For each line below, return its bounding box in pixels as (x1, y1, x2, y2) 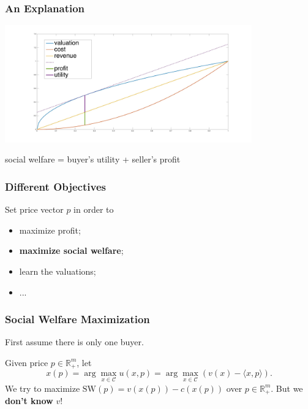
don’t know (5, 394, 53, 407)
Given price (5, 356, 48, 369)
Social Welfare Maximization (5, 312, 150, 327)
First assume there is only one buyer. (5, 335, 144, 348)
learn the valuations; (19, 264, 96, 277)
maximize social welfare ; (19, 244, 124, 257)
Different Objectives (5, 178, 106, 194)
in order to (73, 203, 114, 216)
